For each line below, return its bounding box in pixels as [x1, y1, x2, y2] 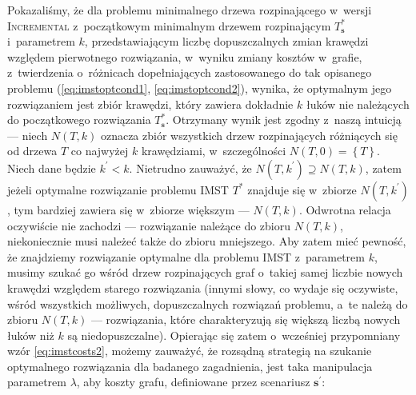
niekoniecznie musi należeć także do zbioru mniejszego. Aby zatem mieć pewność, [7, 233, 406, 249]
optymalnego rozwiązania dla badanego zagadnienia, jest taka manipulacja [7, 357, 373, 374]
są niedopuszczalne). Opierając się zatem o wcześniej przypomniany [67, 326, 401, 343]
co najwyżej [70, 142, 129, 159]
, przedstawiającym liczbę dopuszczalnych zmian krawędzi [84, 33, 369, 50]
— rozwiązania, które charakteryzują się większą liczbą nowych [90, 311, 401, 328]
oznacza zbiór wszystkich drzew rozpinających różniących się [100, 126, 398, 143]
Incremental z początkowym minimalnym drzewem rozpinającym [7, 17, 331, 34]
